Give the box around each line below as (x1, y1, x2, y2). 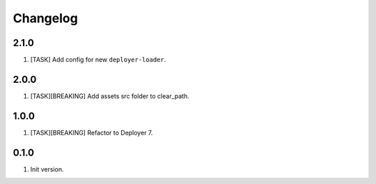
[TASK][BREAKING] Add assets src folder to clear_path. (30, 91, 189, 100)
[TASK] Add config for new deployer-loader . (30, 56, 166, 64)
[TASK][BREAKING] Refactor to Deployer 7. (30, 128, 153, 137)
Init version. (30, 164, 64, 174)
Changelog (13, 10, 78, 26)
